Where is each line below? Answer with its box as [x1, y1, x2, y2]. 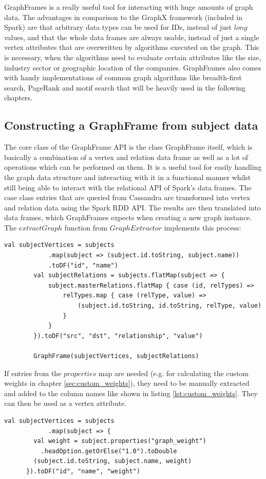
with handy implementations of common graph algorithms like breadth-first [4, 72, 242, 83]
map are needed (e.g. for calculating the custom [98, 367, 249, 378]
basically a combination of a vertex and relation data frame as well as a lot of [4, 151, 249, 162]
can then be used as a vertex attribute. [4, 398, 127, 409]
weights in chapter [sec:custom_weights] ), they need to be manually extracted [4, 378, 250, 388]
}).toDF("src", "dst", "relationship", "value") [33, 332, 203, 340]
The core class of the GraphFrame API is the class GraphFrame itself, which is [4, 141, 253, 152]
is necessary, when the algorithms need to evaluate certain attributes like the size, [4, 51, 261, 62]
